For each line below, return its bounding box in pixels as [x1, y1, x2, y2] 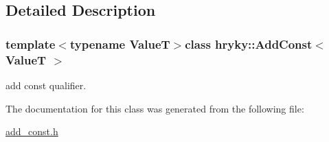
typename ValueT [69, 35, 170, 52]
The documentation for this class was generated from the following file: [5, 101, 304, 115]
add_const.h [5, 124, 58, 139]
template [5, 35, 56, 52]
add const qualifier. [5, 78, 87, 92]
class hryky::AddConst [185, 35, 313, 52]
